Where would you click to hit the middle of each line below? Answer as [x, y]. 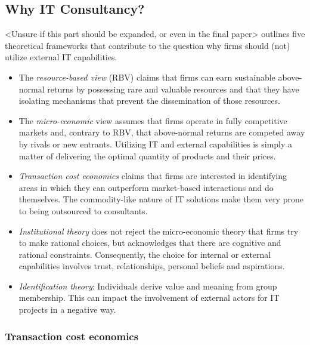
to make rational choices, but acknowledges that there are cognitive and [150, 243]
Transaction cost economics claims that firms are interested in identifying [153, 176]
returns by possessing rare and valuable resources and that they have [173, 89]
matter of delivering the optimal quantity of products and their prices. [147, 155]
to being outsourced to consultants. [83, 210]
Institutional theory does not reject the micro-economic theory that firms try [159, 231]
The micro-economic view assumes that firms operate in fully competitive [153, 120]
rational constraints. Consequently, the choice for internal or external [145, 254]
